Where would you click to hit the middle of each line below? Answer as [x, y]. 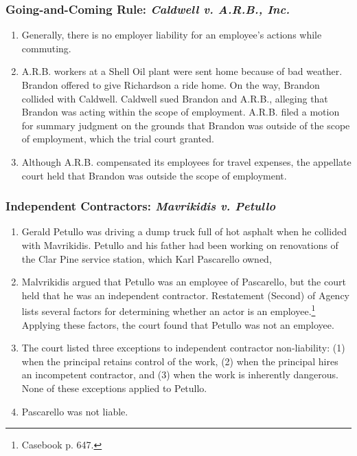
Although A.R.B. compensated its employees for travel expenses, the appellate [186, 161]
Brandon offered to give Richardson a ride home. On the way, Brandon [171, 85]
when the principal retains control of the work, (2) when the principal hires [180, 361]
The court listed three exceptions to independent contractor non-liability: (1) [183, 348]
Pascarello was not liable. [75, 411]
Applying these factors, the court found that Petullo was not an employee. [178, 324]
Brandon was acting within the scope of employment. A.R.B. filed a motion [181, 112]
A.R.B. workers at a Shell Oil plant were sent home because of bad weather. [182, 71]
